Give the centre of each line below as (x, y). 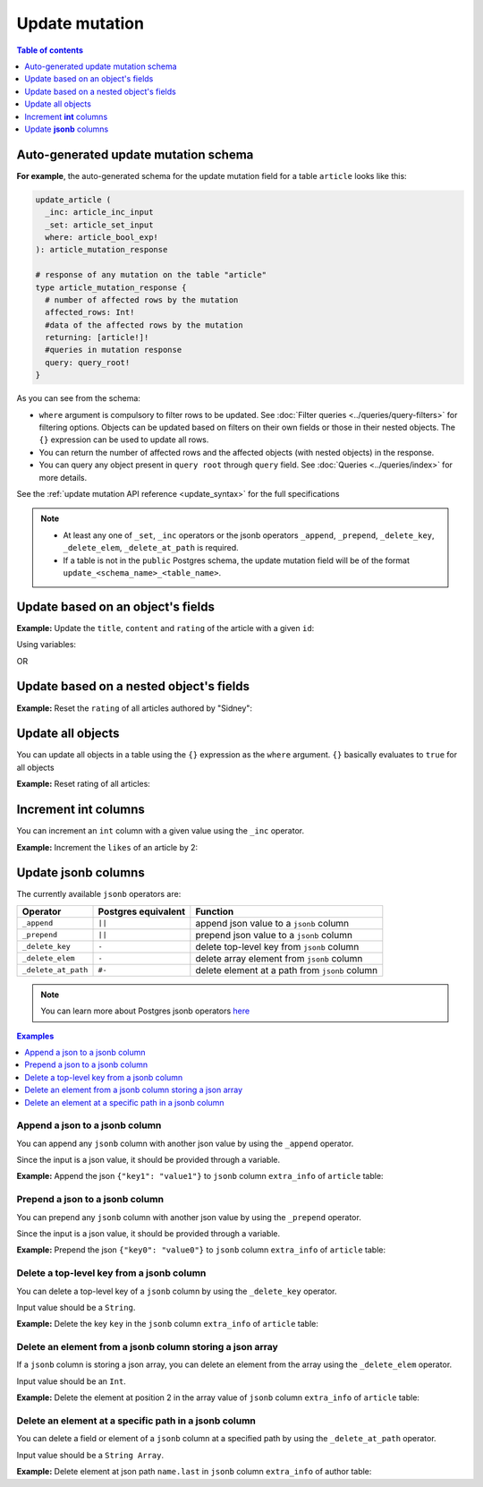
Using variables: (46, 645)
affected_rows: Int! (90, 312)
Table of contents (50, 50)
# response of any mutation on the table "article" (151, 275)
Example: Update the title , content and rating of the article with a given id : (165, 628)
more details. (63, 477)
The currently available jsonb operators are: (99, 894)
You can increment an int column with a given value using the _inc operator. (160, 831)
